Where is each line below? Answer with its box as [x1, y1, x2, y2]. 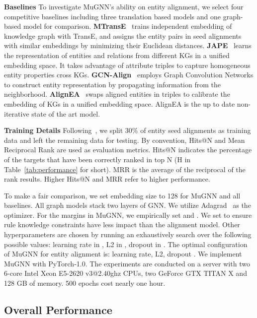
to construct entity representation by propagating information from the [4, 79, 221, 89]
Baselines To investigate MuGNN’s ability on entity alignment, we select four [4, 1, 244, 11]
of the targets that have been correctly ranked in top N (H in [4, 154, 191, 164]
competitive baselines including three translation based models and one [4, 11, 221, 21]
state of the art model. [31, 108, 100, 119]
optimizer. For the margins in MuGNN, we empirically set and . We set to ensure [4, 209, 252, 220]
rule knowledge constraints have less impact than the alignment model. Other [4, 219, 240, 230]
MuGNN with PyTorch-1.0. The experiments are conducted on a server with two [4, 258, 250, 268]
